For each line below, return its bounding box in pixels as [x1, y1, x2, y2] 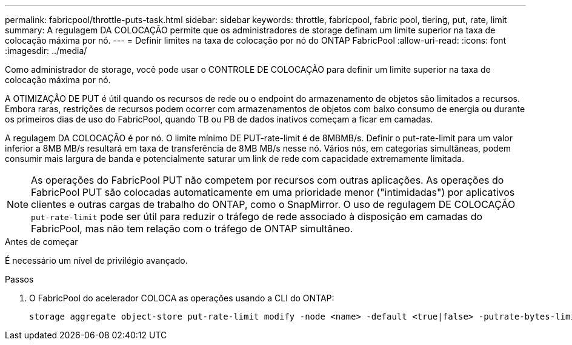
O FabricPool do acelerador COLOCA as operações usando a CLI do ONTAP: [29, 293, 334, 303]
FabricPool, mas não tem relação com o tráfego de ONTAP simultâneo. [31, 223, 353, 235]
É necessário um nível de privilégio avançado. [5, 255, 188, 266]
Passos [5, 274, 34, 284]
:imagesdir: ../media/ [5, 45, 87, 56]
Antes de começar [5, 236, 78, 247]
